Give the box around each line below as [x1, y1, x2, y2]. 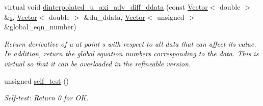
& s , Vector [4, 11, 37, 22]
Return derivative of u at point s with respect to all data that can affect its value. [4, 38, 256, 49]
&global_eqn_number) [4, 21, 76, 32]
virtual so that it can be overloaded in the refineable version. [4, 58, 191, 68]
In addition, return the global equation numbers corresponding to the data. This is [4, 48, 259, 59]
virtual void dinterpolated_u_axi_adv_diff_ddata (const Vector [4, 2, 208, 12]
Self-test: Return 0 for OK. [4, 92, 89, 103]
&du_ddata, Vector [84, 11, 145, 22]
